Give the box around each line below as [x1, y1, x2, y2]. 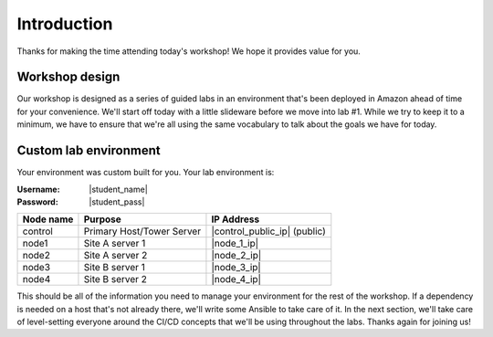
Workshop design [16, 69, 121, 85]
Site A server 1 [83, 237, 146, 250]
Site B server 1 [83, 261, 146, 274]
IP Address [211, 213, 260, 226]
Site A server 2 [83, 249, 148, 262]
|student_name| [89, 184, 148, 195]
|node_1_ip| [211, 237, 259, 250]
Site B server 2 [83, 273, 148, 286]
